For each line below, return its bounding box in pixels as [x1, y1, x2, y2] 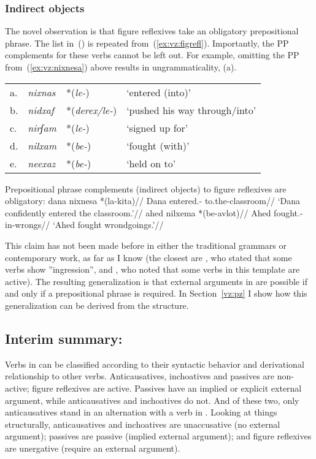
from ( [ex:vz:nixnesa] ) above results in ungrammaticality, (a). [5, 61, 237, 73]
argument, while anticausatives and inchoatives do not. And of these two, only [5, 393, 299, 406]
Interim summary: [5, 328, 123, 347]
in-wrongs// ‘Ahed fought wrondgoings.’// [5, 218, 164, 231]
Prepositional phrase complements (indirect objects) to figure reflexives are [5, 182, 287, 195]
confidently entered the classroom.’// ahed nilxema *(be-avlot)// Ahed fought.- [5, 206, 303, 219]
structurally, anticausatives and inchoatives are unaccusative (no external [5, 417, 280, 430]
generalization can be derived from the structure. [5, 298, 189, 311]
